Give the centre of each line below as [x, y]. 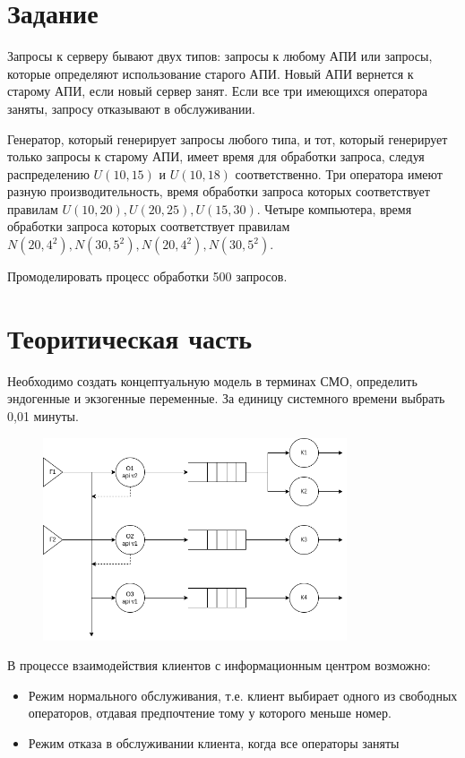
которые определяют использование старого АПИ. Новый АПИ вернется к [211, 73]
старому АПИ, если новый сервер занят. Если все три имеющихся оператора [217, 91]
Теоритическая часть [129, 337]
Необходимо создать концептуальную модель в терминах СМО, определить [212, 380]
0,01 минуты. [43, 415]
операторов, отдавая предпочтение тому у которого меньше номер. [210, 713]
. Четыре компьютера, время [334, 208]
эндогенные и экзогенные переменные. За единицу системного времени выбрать [226, 398]
